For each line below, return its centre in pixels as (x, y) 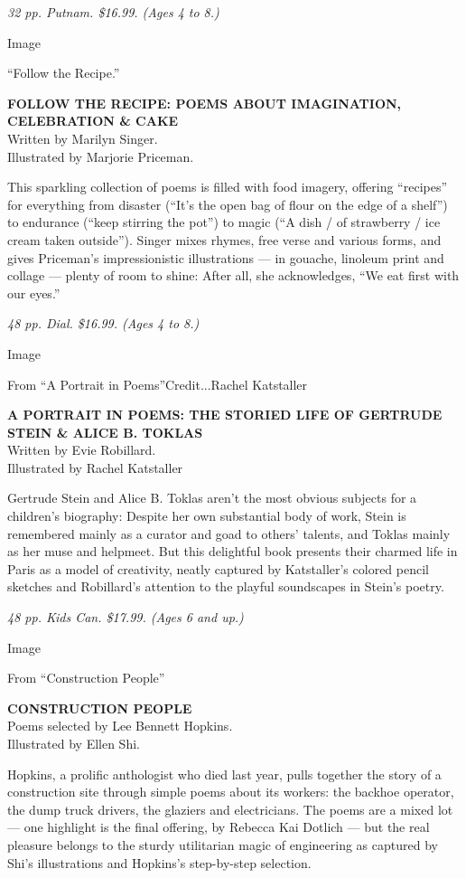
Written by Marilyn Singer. (83, 138)
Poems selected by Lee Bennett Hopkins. (120, 726)
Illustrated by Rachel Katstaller (95, 467)
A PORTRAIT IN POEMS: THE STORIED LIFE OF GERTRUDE (225, 415)
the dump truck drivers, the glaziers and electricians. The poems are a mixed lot (230, 809)
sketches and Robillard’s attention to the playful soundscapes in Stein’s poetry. (226, 586)
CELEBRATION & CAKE (93, 121)
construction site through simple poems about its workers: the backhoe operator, (231, 792)
